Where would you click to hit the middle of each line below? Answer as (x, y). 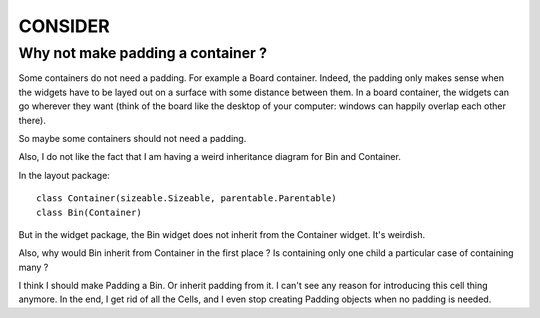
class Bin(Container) (89, 212)
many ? (33, 267)
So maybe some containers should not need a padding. (132, 138)
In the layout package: (64, 175)
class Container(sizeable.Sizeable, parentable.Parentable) (186, 198)
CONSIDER (64, 26)
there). (32, 120)
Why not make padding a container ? (143, 53)
